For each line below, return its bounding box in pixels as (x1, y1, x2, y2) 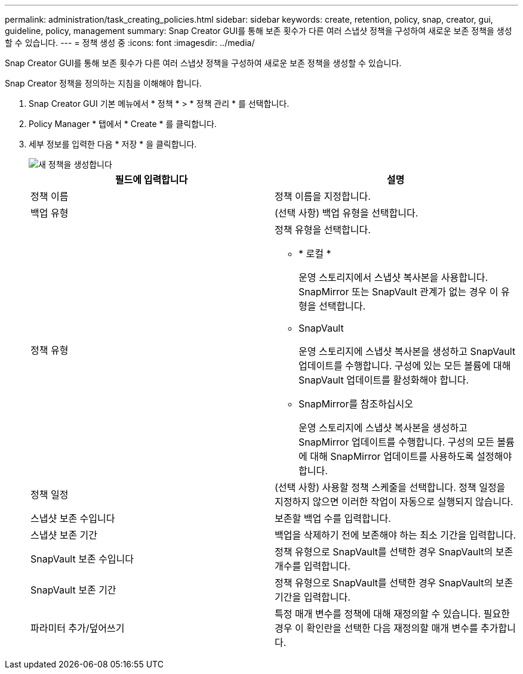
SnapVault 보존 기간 (30, 584, 116, 596)
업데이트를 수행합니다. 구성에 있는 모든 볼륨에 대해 (299, 360, 511, 372)
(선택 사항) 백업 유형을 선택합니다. (275, 207, 419, 219)
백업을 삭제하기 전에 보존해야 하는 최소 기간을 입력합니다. (275, 529, 516, 541)
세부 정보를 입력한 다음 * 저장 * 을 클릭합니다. (29, 139, 197, 149)
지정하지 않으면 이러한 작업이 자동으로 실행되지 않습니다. (275, 496, 513, 508)
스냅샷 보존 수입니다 (30, 512, 115, 524)
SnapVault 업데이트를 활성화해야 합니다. (299, 374, 469, 386)
